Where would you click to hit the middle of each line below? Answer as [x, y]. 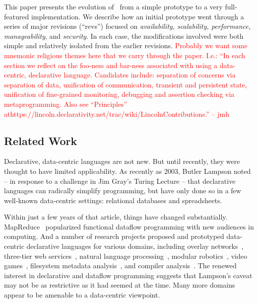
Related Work [41, 140]
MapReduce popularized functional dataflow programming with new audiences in [129, 226]
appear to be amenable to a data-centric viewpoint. [82, 295]
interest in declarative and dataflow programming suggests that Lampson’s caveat [128, 275]
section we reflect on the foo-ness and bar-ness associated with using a [111, 65]
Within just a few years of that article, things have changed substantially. [116, 217]
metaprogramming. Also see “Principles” [66, 104]
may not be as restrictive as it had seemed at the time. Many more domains [120, 285]
